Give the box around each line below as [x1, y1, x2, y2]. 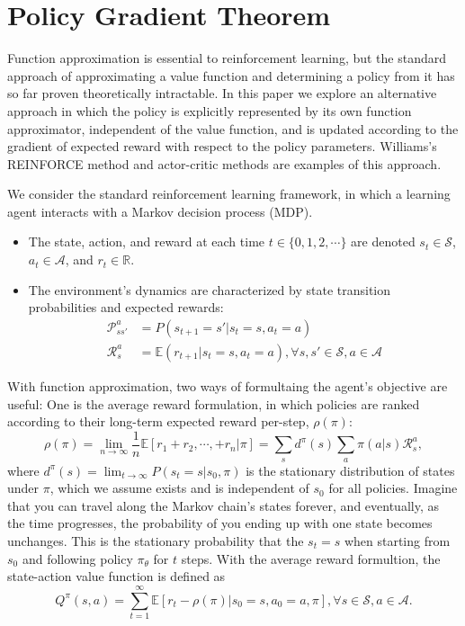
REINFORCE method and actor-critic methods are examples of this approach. [7, 154, 442, 173]
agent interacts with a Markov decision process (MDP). [7, 201, 313, 220]
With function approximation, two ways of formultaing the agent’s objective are [7, 376, 448, 395]
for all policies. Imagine [328, 478, 458, 497]
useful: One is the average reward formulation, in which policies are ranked [7, 394, 420, 413]
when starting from [344, 531, 451, 550]
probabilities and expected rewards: [28, 298, 224, 317]
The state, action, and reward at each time [28, 232, 265, 251]
